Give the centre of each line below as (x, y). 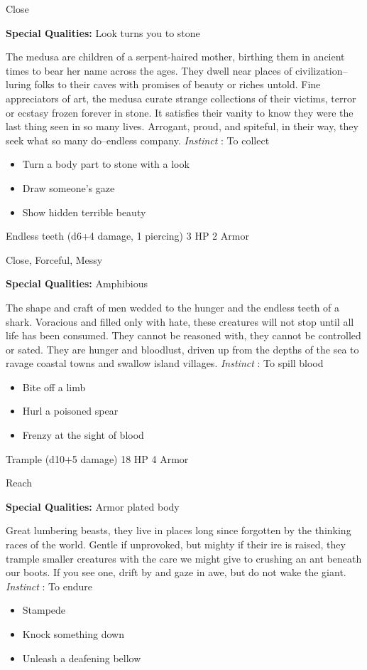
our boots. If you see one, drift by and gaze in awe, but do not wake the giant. (176, 572)
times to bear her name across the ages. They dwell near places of (149, 70)
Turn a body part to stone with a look (106, 164)
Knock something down (73, 634)
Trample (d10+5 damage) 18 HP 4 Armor (97, 458)
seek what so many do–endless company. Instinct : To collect (138, 140)
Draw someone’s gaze (69, 187)
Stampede (44, 610)
